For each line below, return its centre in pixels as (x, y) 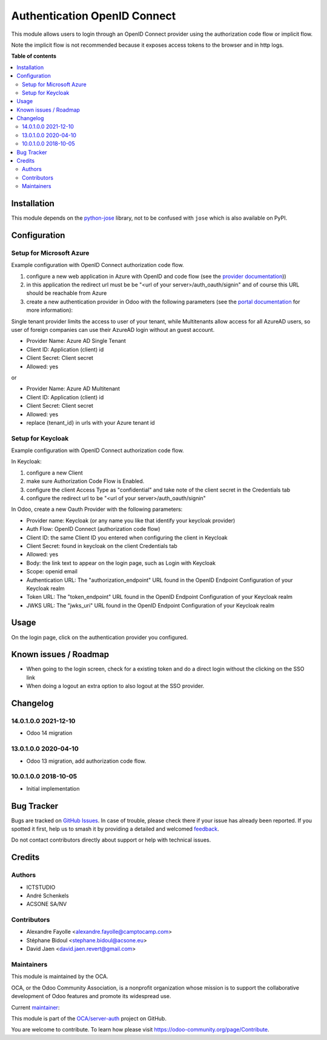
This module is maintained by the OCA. (60, 976)
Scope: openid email (52, 572)
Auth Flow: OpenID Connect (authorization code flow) (93, 529)
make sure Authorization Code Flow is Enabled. (85, 481)
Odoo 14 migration (49, 733)
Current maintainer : (35, 1007)
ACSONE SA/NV (47, 904)
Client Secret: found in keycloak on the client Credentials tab (102, 545)
